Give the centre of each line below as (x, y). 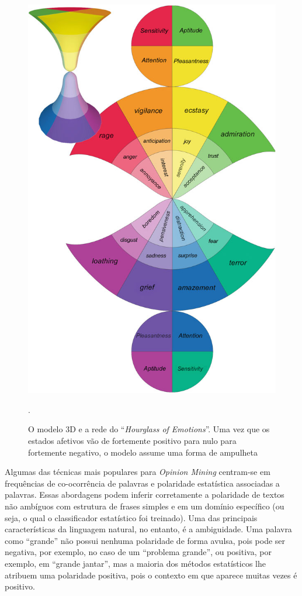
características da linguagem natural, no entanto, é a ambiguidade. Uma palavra (148, 529)
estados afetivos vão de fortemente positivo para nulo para (132, 441)
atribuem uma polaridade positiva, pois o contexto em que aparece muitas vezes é (151, 575)
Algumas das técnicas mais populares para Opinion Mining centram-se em (138, 472)
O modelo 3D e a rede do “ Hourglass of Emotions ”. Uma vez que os (149, 429)
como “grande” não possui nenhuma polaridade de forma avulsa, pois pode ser (145, 540)
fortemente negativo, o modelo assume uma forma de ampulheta (143, 452)
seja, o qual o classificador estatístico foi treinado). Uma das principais (131, 517)
